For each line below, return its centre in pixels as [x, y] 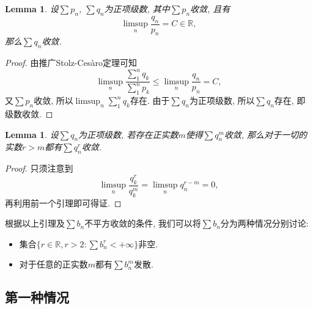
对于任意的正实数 [53, 264]
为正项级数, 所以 [222, 100]
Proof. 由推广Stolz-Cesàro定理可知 [71, 63]
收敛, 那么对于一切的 [266, 134]
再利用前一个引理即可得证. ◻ [63, 202]
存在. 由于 [150, 100]
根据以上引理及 [35, 223]
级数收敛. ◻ [29, 114]
